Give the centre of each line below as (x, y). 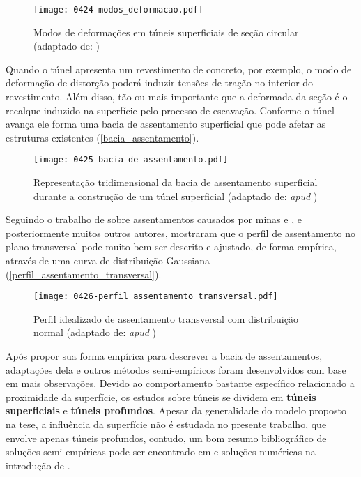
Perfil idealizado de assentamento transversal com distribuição (166, 318)
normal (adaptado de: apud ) (95, 332)
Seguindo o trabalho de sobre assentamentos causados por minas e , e (154, 219)
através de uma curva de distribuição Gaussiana (108, 260)
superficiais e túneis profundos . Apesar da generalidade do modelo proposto (176, 410)
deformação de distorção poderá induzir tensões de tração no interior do (160, 83)
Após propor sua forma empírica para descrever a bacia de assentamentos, (164, 356)
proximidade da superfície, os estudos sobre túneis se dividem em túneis (161, 396)
